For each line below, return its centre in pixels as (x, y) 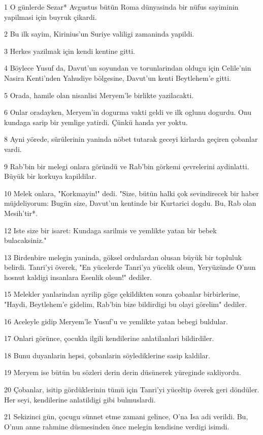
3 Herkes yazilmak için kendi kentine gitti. (70, 51)
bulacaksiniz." (25, 240)
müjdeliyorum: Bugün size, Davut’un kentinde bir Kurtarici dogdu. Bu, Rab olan (130, 203)
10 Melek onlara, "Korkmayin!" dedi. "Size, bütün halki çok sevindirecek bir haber (131, 193)
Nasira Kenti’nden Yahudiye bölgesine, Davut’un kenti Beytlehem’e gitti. (118, 77)
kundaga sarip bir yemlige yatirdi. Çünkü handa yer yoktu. (96, 122)
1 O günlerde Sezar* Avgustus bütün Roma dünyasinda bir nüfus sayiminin (121, 7)
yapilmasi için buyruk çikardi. (51, 17)
